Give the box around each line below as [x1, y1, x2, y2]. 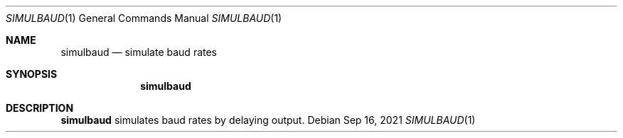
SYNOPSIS [6, 68, 58, 80]
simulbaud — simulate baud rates [60, 46, 218, 58]
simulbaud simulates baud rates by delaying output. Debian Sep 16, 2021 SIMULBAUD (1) [60, 114, 476, 126]
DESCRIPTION [6, 102, 74, 114]
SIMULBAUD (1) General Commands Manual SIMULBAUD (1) [6, 12, 282, 24]
